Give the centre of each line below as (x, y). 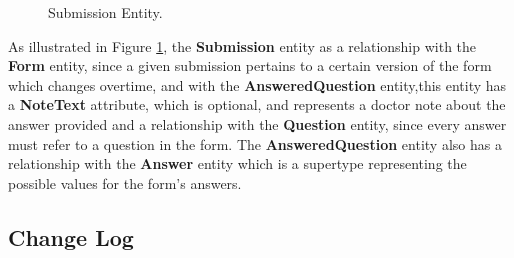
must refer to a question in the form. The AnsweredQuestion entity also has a (255, 143)
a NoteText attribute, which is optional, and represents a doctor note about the (257, 104)
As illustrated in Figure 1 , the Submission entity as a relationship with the (242, 45)
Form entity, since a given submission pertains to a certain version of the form (250, 65)
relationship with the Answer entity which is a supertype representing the (237, 163)
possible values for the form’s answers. (125, 182)
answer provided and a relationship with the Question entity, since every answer (257, 123)
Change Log (71, 236)
